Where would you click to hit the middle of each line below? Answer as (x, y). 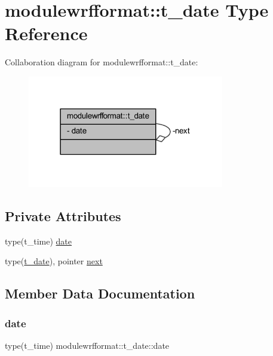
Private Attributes (63, 215)
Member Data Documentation (100, 293)
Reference (46, 33)
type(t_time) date (39, 241)
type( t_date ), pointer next (54, 261)
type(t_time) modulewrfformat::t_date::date (87, 345)
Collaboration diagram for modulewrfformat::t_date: (102, 62)
